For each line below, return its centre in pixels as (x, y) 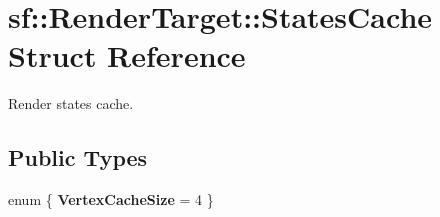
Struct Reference (127, 55)
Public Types (78, 157)
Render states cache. (71, 103)
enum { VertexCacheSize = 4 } (111, 199)
